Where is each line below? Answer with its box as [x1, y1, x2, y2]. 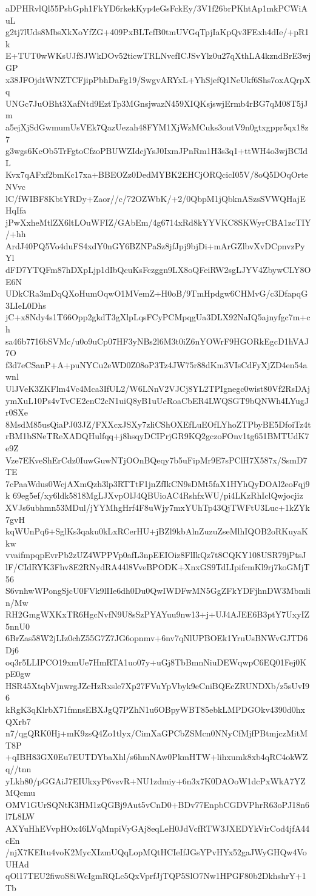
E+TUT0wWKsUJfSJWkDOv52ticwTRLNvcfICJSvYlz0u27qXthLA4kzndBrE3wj [5, 49, 311, 62]
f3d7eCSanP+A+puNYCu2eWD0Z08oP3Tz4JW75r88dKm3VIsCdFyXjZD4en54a [5, 358, 308, 371]
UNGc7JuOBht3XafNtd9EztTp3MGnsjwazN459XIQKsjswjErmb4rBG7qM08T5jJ [5, 96, 308, 109]
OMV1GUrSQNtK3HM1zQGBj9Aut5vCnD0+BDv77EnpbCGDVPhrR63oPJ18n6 [5, 798, 309, 810]
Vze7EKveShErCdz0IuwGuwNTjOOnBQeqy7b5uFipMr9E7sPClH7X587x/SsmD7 [5, 453, 308, 466]
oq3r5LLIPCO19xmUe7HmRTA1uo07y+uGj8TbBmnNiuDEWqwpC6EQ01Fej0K [5, 655, 307, 668]
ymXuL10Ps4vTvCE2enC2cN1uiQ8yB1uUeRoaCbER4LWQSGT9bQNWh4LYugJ [5, 394, 309, 406]
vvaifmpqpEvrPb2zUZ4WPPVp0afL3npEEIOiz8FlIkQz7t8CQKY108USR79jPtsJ [5, 548, 306, 561]
